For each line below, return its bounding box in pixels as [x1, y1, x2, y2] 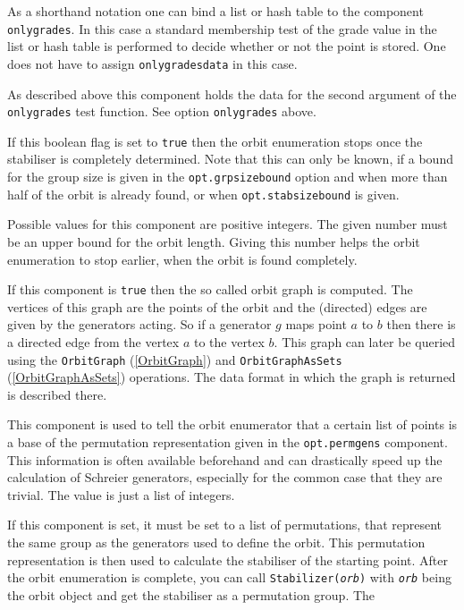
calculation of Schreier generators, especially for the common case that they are [7, 468, 443, 487]
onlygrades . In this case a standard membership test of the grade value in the [7, 19, 437, 38]
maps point [285, 315, 347, 334]
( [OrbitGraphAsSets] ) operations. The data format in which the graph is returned [7, 368, 456, 386]
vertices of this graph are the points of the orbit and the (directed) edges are [7, 297, 427, 316]
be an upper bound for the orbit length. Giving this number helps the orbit [7, 232, 420, 250]
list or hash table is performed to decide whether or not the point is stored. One [7, 37, 446, 55]
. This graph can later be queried [274, 332, 456, 351]
